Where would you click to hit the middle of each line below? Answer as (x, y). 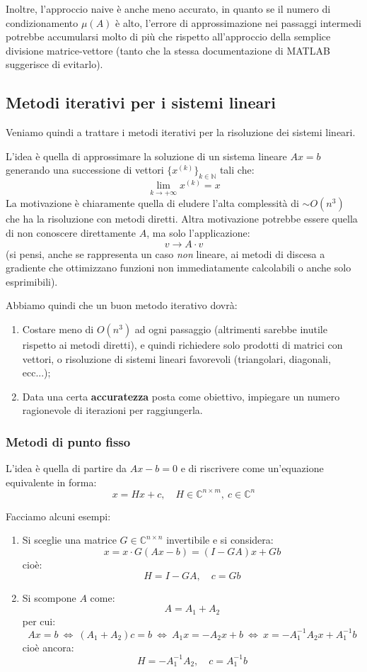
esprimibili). (32, 281)
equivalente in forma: (51, 482)
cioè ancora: (48, 647)
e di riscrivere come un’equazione (252, 468)
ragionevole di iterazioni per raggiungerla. (112, 410)
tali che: (237, 170)
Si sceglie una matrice (69, 540)
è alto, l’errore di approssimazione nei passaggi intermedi (238, 22)
